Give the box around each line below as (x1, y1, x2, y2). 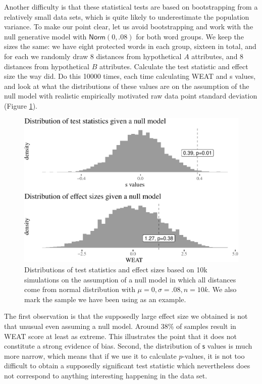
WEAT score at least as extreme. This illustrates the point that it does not (4, 330, 237, 341)
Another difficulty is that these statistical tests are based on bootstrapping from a (4, 2, 258, 12)
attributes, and (191, 51, 238, 61)
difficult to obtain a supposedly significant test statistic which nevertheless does (4, 360, 250, 371)
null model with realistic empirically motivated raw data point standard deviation (4, 90, 257, 101)
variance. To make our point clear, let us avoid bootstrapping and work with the (4, 21, 253, 32)
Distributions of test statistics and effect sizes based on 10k (24, 264, 207, 275)
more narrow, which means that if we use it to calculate (4, 350, 177, 361)
